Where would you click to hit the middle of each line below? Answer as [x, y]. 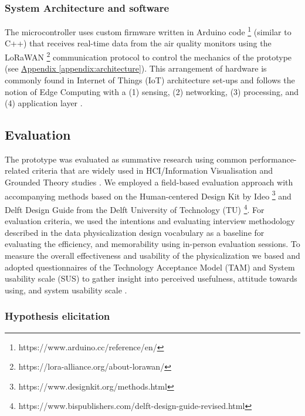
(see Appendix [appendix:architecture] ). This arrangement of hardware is [136, 68]
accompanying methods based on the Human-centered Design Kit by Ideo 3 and [148, 195]
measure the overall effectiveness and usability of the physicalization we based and [152, 255]
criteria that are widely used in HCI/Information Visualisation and [152, 170]
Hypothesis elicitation [57, 316]
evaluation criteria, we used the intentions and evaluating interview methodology [150, 221]
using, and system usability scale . [66, 290]
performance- [273, 159]
